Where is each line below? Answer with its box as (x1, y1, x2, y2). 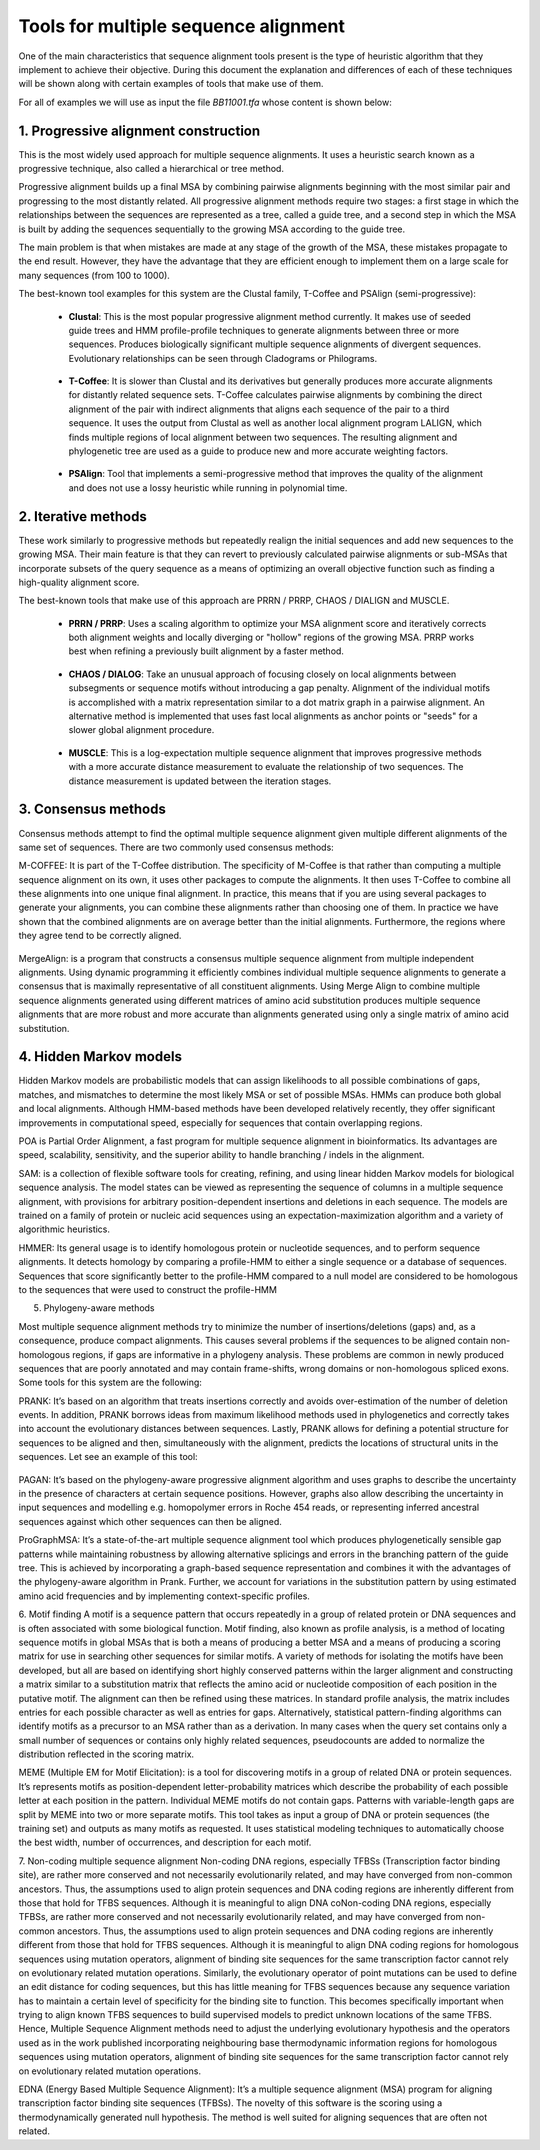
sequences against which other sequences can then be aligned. (18, 1515, 282, 1527)
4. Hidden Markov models (18, 1048, 182, 1065)
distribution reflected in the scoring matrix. (18, 1748, 195, 1760)
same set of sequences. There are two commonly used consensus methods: (18, 841, 334, 853)
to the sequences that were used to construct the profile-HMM (18, 1283, 277, 1295)
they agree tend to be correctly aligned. (18, 930, 182, 942)
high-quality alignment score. (18, 576, 140, 588)
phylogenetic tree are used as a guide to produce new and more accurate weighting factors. (68, 445, 449, 457)
